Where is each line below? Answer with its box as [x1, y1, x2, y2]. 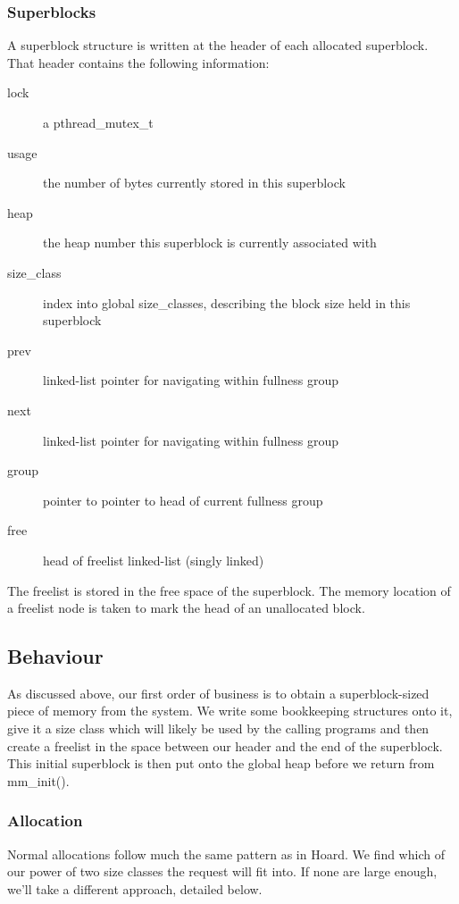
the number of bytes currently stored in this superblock [43, 173, 346, 192]
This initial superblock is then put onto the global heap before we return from [7, 754, 435, 773]
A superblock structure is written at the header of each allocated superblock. [7, 36, 429, 54]
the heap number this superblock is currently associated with [43, 233, 377, 252]
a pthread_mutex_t [43, 113, 154, 131]
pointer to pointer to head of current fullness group [43, 490, 323, 509]
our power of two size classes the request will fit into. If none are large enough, [7, 862, 438, 881]
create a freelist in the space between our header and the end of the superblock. [7, 736, 443, 755]
